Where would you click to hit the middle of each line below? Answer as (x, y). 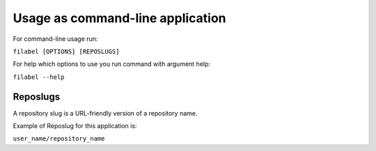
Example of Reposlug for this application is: (75, 126)
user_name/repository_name (59, 139)
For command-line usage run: (55, 39)
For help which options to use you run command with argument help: (112, 64)
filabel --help (39, 77)
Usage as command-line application (119, 18)
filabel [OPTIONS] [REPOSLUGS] (66, 51)
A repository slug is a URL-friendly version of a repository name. (105, 113)
